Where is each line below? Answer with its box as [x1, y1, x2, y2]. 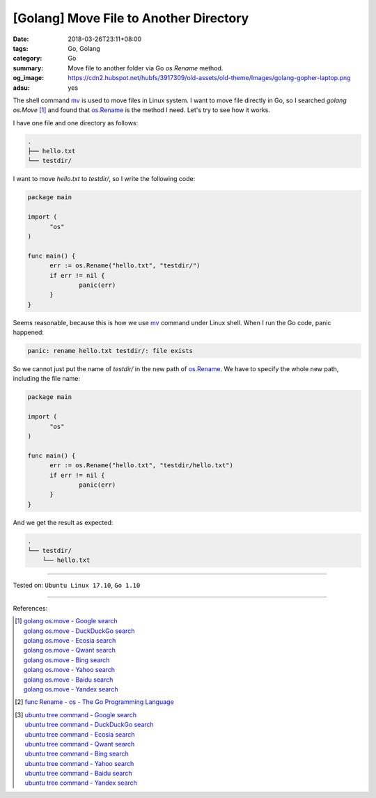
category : [13, 54, 42, 63]
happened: [13, 328, 45, 337]
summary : [13, 63, 44, 72]
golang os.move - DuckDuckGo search [23, 627, 135, 635]
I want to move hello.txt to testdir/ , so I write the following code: [13, 175, 196, 183]
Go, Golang [68, 44, 100, 52]
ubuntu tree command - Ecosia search [24, 730, 135, 738]
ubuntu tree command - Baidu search [24, 769, 132, 778]
